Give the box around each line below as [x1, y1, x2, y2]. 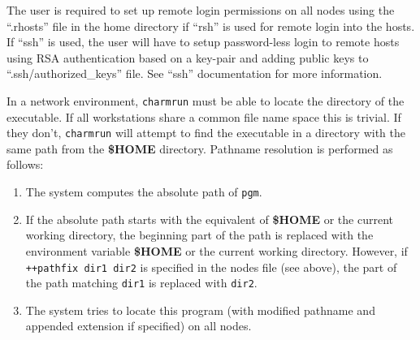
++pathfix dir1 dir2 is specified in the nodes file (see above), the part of [25, 258, 397, 275]
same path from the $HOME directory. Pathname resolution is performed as [6, 140, 393, 157]
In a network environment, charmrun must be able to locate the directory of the [6, 92, 405, 109]
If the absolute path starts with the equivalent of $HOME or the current [25, 210, 393, 227]
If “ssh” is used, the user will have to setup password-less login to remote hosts [6, 33, 400, 50]
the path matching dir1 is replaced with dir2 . [25, 274, 258, 291]
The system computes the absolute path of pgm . [25, 183, 262, 200]
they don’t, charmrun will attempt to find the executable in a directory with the [6, 124, 405, 141]
